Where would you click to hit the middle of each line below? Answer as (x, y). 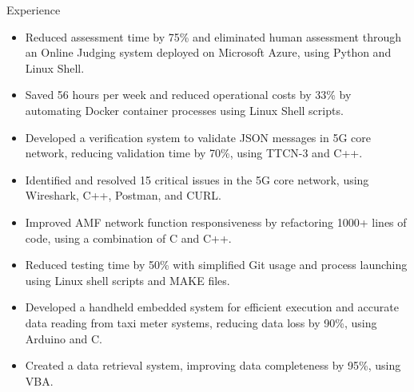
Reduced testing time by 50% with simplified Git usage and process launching (216, 265)
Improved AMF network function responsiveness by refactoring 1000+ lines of (216, 222)
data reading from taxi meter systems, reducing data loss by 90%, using (201, 322)
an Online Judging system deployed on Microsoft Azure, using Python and (208, 52)
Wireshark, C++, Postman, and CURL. (123, 195)
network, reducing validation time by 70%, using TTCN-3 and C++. (194, 153)
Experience (34, 10)
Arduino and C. (64, 338)
